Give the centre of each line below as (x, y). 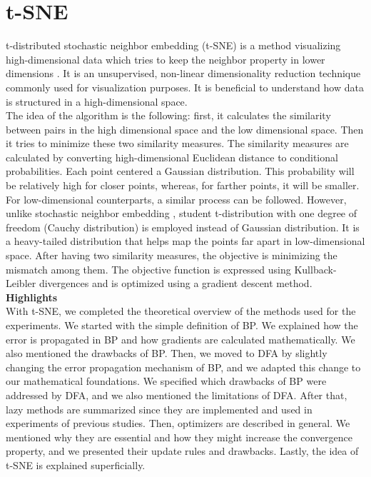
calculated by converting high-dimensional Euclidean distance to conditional (172, 157)
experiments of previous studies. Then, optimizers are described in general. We (178, 423)
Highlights (32, 297)
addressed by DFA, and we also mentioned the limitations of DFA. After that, (177, 395)
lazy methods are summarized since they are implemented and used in (159, 409)
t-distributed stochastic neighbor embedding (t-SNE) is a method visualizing (173, 45)
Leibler (21, 283)
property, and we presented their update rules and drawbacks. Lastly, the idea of (182, 451)
